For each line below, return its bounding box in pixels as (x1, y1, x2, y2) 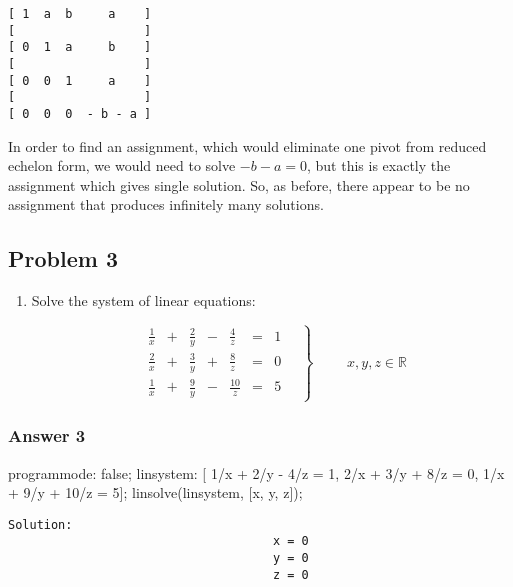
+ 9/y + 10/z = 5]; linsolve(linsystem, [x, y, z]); (8, 482, 303, 503)
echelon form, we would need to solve (8, 155, 236, 176)
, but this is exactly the (306, 155, 451, 176)
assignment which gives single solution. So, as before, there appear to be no (8, 174, 470, 195)
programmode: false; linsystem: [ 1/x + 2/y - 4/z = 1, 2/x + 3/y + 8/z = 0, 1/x (8, 462, 505, 483)
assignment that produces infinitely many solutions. (8, 194, 324, 215)
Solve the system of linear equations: (31, 290, 256, 311)
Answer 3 (8, 423, 86, 448)
